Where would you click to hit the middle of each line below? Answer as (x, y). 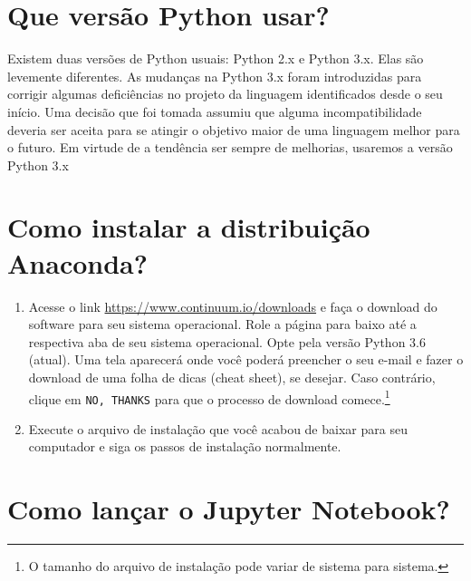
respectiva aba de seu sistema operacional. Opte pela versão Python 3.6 (227, 341)
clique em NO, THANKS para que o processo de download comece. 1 (209, 397)
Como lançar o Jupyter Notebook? (229, 509)
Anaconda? (77, 262)
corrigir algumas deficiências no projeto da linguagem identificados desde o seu (225, 94)
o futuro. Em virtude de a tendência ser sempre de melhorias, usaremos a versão (230, 147)
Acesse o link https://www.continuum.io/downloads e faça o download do (233, 306)
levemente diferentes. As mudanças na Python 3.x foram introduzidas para (215, 76)
